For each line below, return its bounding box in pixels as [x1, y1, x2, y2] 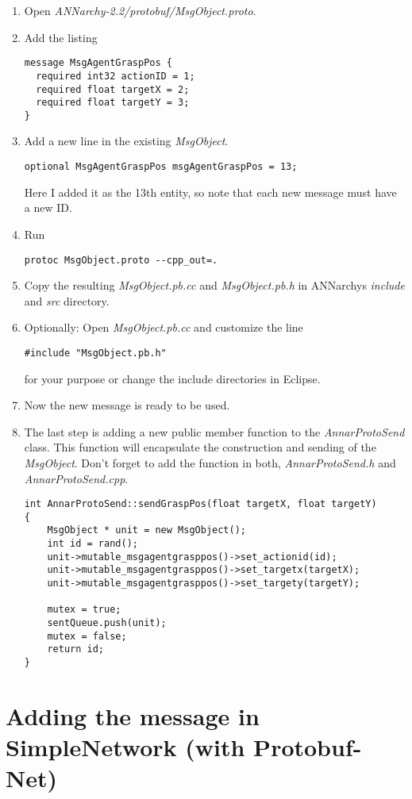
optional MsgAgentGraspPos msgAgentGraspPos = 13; [24, 161, 298, 173]
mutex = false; [47, 630, 127, 642]
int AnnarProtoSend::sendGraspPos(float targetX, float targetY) [24, 498, 377, 510]
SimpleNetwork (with [6, 731, 245, 763]
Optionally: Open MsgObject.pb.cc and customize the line [24, 319, 303, 336]
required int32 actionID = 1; [36, 70, 195, 82]
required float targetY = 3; [36, 97, 190, 109]
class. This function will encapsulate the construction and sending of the [24, 439, 376, 455]
